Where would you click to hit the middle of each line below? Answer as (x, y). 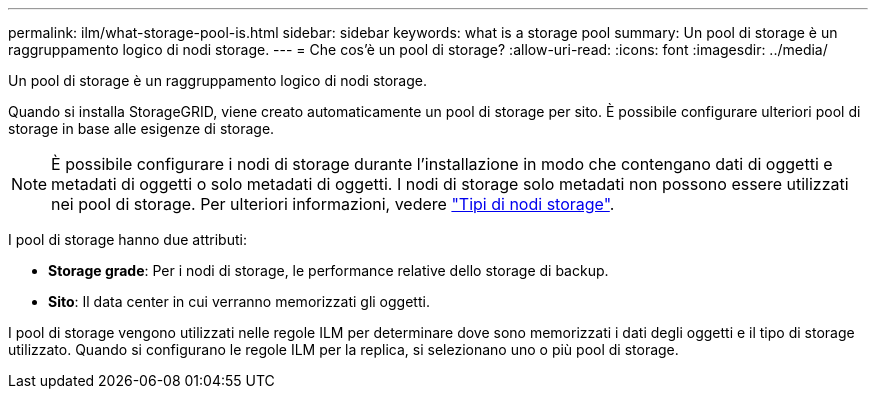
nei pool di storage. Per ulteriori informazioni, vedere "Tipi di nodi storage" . (333, 204)
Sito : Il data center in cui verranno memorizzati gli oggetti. (239, 301)
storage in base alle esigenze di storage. (141, 128)
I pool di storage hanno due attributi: (127, 239)
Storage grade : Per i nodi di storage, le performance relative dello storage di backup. (328, 270)
